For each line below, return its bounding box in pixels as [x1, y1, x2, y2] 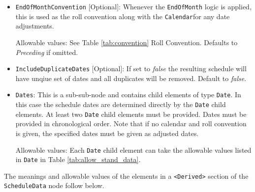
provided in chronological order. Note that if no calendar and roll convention [15, 118, 247, 129]
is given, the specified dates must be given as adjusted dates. [15, 128, 199, 138]
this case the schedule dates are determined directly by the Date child [15, 99, 226, 109]
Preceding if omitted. [15, 47, 78, 57]
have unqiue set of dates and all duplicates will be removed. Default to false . [15, 73, 247, 83]
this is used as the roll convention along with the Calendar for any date [15, 11, 230, 21]
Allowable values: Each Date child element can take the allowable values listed [15, 144, 252, 155]
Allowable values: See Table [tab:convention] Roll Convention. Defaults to [15, 37, 238, 47]
